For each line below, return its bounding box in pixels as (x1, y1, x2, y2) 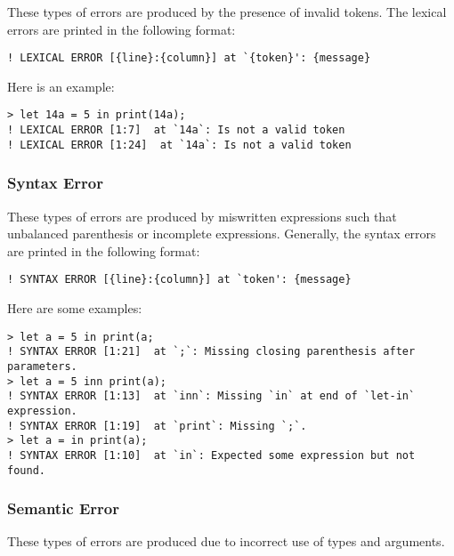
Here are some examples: (7, 299, 142, 318)
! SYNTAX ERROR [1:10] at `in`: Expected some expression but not (7, 448, 416, 462)
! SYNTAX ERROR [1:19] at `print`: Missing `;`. (7, 419, 307, 432)
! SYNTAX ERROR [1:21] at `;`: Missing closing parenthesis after (7, 345, 416, 359)
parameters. (7, 359, 77, 373)
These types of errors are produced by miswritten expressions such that (7, 206, 397, 225)
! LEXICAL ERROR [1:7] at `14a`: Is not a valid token (7, 124, 345, 137)
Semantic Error (7, 497, 120, 520)
